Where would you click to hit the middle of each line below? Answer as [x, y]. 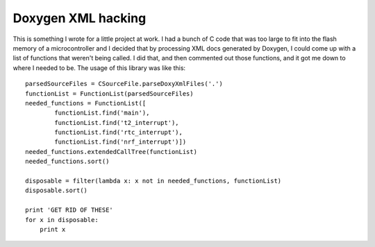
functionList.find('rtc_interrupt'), [119, 133]
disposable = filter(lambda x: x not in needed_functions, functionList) [153, 181]
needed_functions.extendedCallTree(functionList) [111, 152]
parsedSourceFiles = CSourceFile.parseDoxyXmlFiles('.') [124, 84]
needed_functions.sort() [67, 162]
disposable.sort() [57, 190]
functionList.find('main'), [102, 113]
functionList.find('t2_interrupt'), [117, 122]
